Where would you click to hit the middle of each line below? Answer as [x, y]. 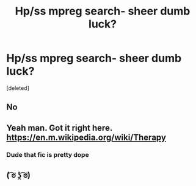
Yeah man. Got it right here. [60, 128]
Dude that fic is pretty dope [48, 154]
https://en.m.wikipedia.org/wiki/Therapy [86, 137]
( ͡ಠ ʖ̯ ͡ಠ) [19, 175]
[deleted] [18, 88]
